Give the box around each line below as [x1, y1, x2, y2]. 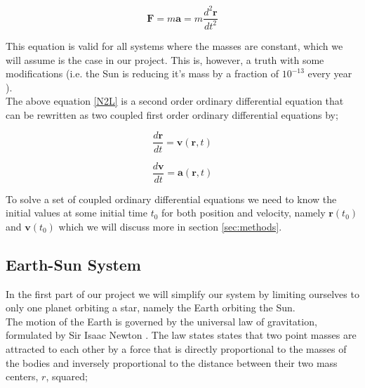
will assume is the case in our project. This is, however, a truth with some [6, 52, 324, 67]
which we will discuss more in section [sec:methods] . [58, 219, 282, 233]
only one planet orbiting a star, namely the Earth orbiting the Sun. [6, 300, 296, 315]
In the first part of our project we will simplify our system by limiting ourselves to [6, 286, 359, 301]
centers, [6, 369, 39, 384]
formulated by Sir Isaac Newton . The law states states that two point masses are [6, 328, 357, 342]
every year [307, 66, 352, 81]
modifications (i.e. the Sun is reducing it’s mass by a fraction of [6, 66, 279, 81]
